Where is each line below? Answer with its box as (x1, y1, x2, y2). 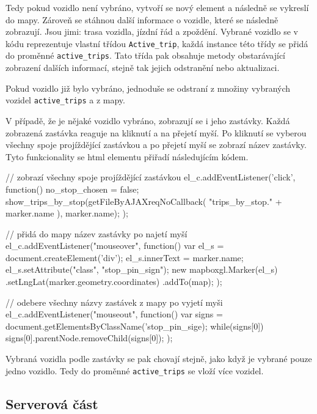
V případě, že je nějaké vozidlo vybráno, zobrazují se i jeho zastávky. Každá (5, 114, 290, 127)
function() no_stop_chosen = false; (5, 182, 139, 195)
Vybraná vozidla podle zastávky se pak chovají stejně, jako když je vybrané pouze (5, 352, 312, 365)
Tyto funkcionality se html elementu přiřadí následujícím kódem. (5, 150, 249, 163)
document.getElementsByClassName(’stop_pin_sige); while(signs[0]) (5, 319, 264, 332)
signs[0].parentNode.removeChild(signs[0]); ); (5, 331, 173, 344)
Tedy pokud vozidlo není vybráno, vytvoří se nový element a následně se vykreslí (5, 1, 309, 13)
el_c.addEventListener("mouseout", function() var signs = (5, 308, 223, 320)
